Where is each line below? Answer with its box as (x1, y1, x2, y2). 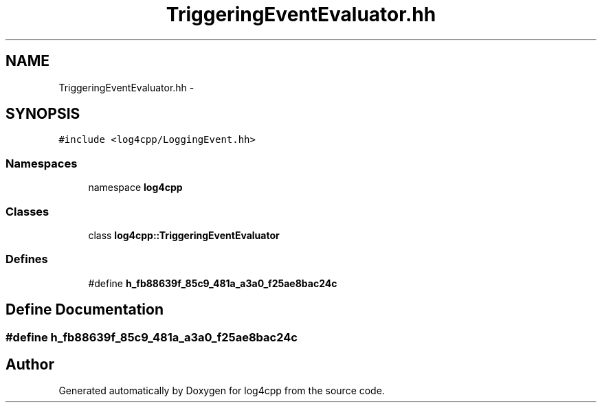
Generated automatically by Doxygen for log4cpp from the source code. (58, 385, 385, 397)
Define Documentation (5, 301, 164, 319)
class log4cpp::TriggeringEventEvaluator (88, 229, 280, 241)
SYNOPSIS (5, 105, 80, 123)
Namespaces (5, 156, 78, 170)
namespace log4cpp (88, 181, 183, 194)
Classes (5, 204, 49, 218)
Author (5, 355, 54, 373)
